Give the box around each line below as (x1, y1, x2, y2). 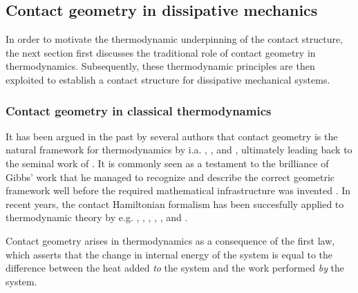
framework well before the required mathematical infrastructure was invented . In (6, 183, 351, 198)
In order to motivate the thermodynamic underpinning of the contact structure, (6, 32, 343, 46)
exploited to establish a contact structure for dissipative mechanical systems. (6, 72, 330, 86)
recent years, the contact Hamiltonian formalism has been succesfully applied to (6, 196, 344, 211)
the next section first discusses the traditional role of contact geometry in (6, 45, 316, 59)
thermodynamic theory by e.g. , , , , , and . (6, 210, 188, 225)
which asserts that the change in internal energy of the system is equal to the (6, 247, 333, 261)
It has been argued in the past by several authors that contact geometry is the (6, 129, 338, 143)
